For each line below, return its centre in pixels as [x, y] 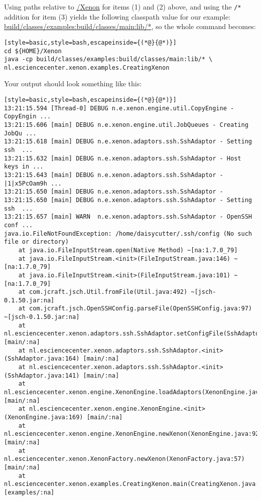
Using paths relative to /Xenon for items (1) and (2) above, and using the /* [123, 7]
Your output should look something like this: [73, 84]
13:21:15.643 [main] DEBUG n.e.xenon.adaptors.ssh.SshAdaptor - [114, 175]
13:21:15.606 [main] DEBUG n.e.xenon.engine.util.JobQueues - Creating [126, 125]
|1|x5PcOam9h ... [33, 183]
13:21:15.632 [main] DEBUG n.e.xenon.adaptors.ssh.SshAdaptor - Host [123, 158]
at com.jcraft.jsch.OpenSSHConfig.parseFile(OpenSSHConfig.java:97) [135, 309]
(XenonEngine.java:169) [44, 417]
